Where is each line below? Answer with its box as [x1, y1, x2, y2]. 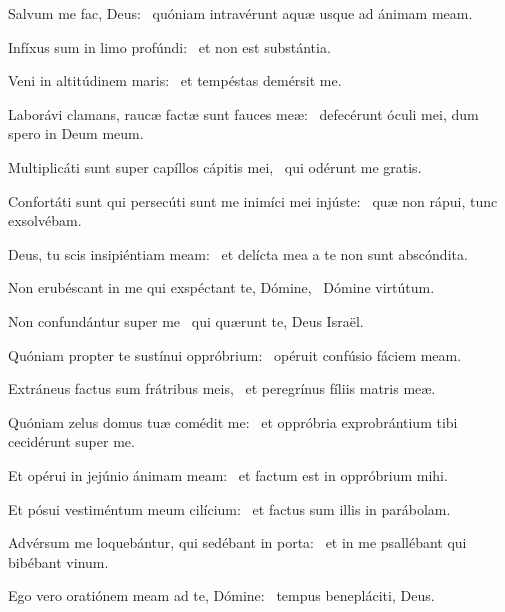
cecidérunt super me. [8, 431, 135, 452]
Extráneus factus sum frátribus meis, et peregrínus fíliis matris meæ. [8, 378, 436, 399]
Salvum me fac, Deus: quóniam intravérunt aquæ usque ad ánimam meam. [8, 3, 473, 23]
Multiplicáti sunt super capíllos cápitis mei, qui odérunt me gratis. [8, 156, 422, 177]
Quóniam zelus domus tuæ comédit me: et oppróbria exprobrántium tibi [8, 411, 458, 432]
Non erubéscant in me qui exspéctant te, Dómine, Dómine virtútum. [8, 277, 435, 298]
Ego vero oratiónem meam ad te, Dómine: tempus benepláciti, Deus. [8, 585, 435, 606]
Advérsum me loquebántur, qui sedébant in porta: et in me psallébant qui [8, 532, 467, 553]
